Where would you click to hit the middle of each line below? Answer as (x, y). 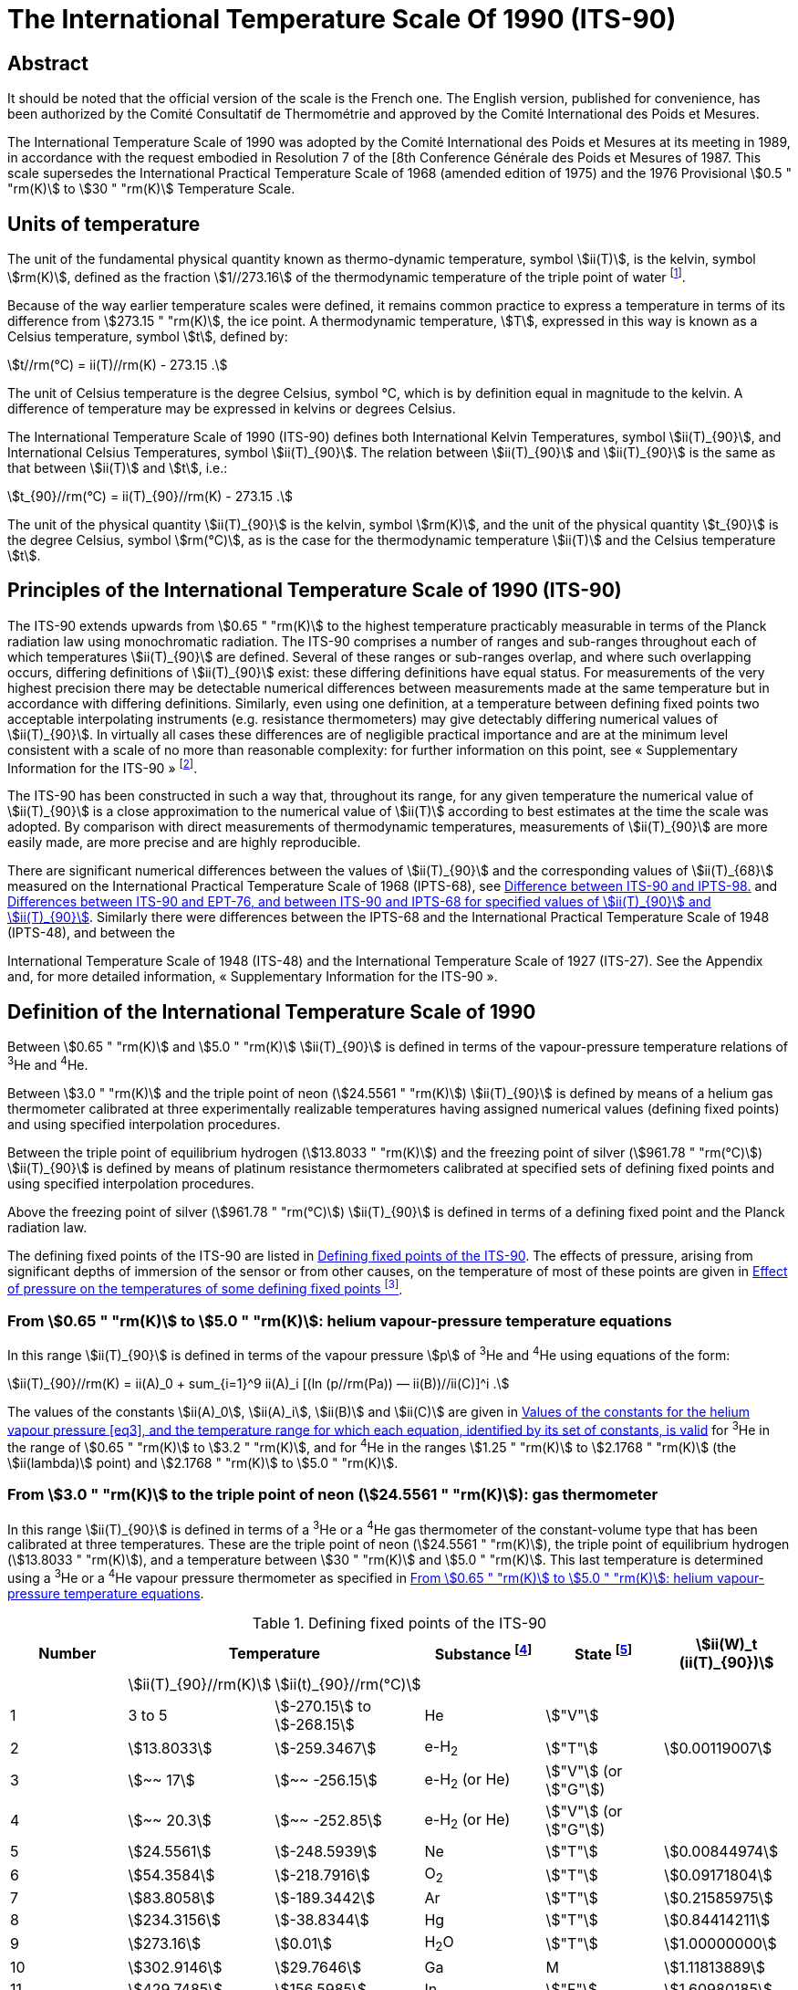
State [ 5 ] (603, 1653)
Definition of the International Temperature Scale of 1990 (272, 1011)
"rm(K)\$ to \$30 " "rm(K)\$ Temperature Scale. (151, 189)
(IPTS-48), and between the (91, 933)
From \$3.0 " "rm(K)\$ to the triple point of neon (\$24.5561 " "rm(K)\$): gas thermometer (333, 1495)
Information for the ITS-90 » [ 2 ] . (103, 766)
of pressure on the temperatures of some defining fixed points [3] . (205, 1288)
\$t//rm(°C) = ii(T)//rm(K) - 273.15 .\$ (118, 364)
